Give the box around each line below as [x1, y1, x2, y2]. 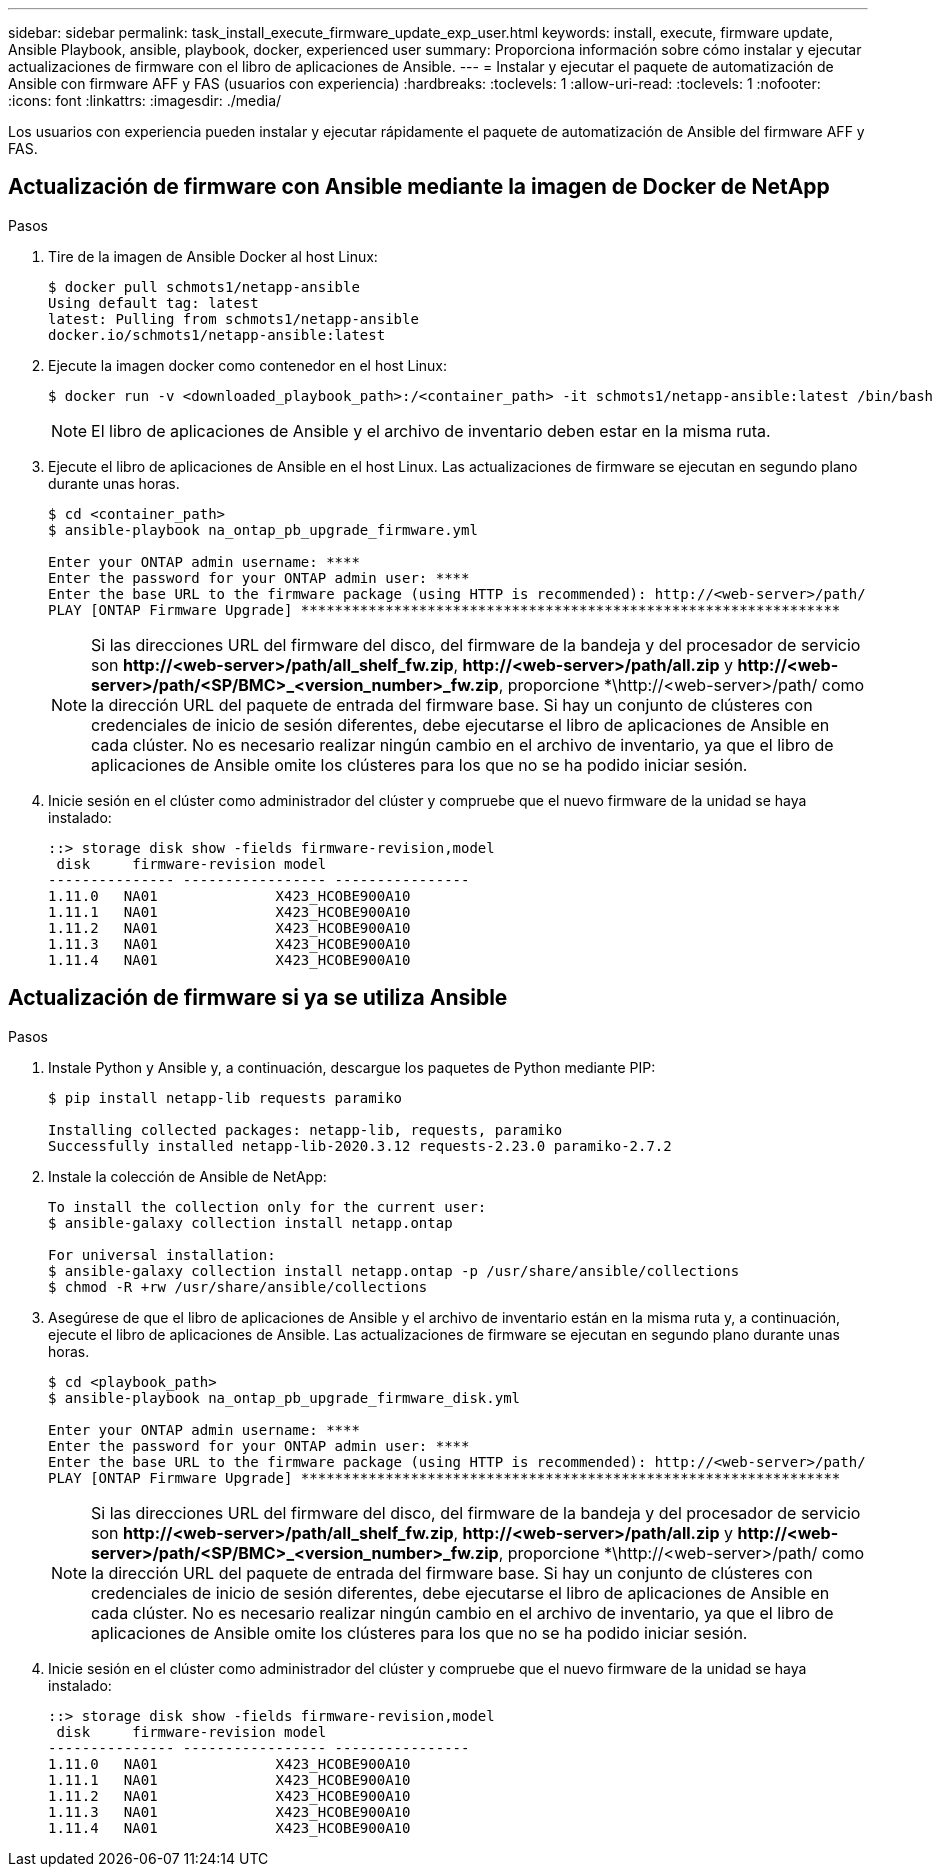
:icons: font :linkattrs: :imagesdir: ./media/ [8, 92, 282, 109]
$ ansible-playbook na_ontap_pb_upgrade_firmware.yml [48, 521, 478, 538]
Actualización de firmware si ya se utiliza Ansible [8, 985, 508, 1011]
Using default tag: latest [48, 294, 259, 311]
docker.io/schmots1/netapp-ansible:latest [48, 326, 386, 343]
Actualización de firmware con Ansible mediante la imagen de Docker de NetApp [8, 174, 830, 200]
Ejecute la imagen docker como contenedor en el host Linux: [48, 356, 447, 374]
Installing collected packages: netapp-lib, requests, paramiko [48, 1121, 563, 1138]
